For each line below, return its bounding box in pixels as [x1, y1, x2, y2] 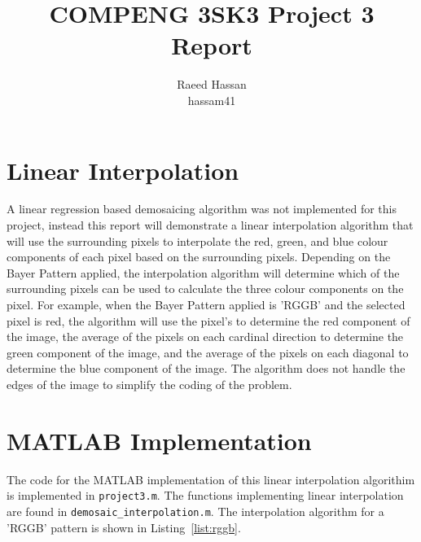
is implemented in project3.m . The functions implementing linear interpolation [7, 487, 404, 504]
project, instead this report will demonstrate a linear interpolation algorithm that [7, 216, 414, 234]
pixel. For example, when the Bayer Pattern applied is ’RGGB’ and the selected [7, 296, 406, 313]
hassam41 [187, 91, 236, 108]
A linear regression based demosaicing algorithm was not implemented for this [7, 200, 397, 217]
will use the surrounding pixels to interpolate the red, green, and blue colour [7, 232, 388, 249]
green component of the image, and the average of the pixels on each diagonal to [7, 343, 409, 361]
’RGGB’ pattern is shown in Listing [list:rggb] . [7, 518, 241, 535]
